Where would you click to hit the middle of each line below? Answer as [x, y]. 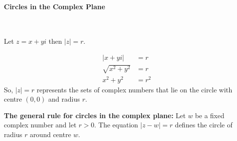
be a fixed [210, 115]
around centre [50, 134]
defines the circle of [204, 125]
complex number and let [40, 125]
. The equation [116, 125]
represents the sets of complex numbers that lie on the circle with [135, 89]
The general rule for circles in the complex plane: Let [95, 115]
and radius [64, 99]
